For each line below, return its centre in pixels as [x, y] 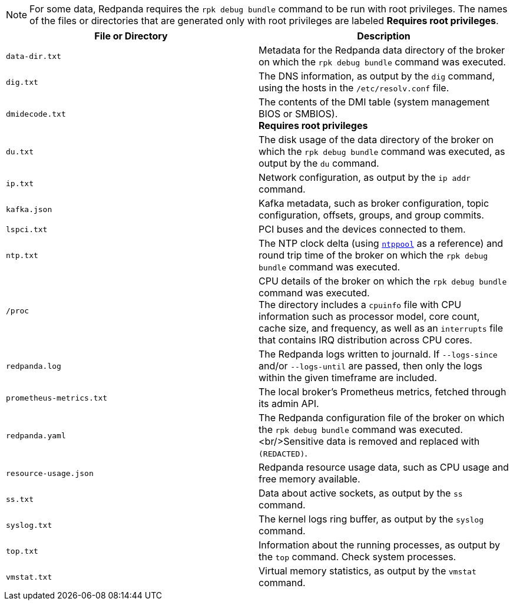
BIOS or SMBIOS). [298, 114]
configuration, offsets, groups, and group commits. [371, 215]
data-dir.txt [34, 56]
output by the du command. [319, 163]
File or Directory [131, 36]
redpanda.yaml [36, 435]
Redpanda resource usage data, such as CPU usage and [384, 467]
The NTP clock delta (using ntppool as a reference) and [381, 243]
